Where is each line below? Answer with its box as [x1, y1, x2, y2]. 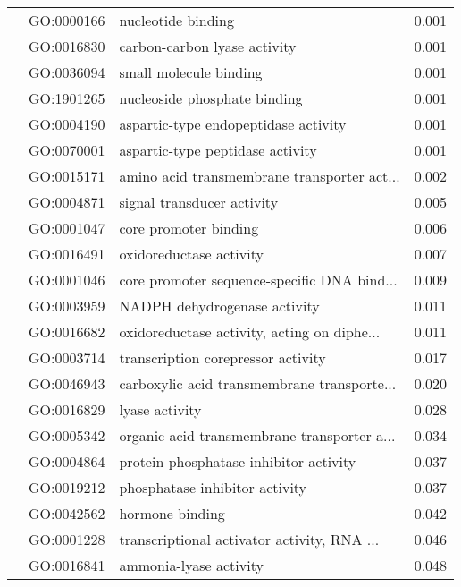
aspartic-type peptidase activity [119, 140, 317, 160]
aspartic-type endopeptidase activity [119, 114, 347, 134]
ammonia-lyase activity [119, 555, 264, 575]
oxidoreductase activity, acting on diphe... [119, 321, 381, 342]
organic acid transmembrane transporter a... [119, 425, 396, 446]
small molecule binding [119, 62, 263, 82]
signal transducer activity [119, 191, 279, 212]
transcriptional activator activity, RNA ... [119, 529, 380, 549]
